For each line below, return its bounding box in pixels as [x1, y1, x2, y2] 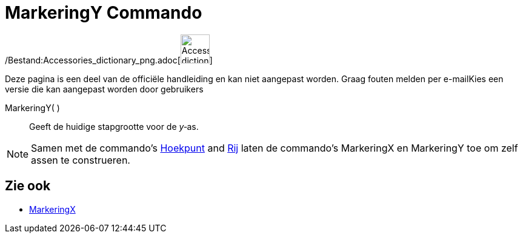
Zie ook [5, 178, 51, 194]
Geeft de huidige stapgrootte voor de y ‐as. [29, 121, 199, 132]
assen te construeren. [31, 153, 130, 166]
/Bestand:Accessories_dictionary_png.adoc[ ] [5, 54, 213, 65]
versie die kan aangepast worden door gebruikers [5, 83, 204, 94]
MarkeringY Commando [5, 2, 202, 23]
